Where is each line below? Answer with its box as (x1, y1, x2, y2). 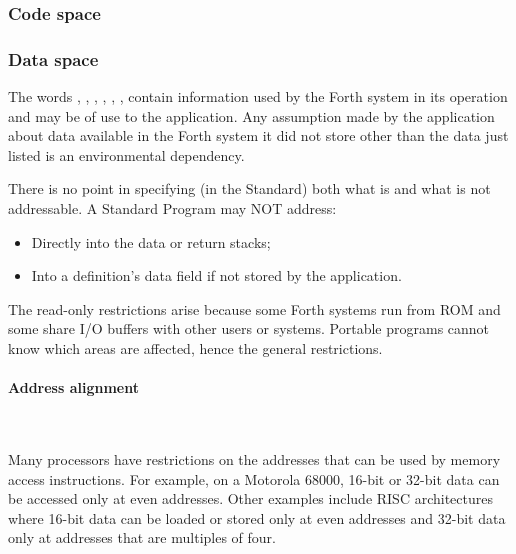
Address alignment (8, 377, 139, 398)
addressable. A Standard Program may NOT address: (8, 198, 337, 219)
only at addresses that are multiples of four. (8, 527, 276, 548)
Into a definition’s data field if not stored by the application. (31, 265, 402, 286)
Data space (8, 46, 99, 71)
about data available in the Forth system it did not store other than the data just (8, 125, 509, 146)
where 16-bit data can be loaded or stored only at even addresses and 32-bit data (8, 507, 506, 528)
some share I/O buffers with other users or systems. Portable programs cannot (8, 318, 490, 339)
